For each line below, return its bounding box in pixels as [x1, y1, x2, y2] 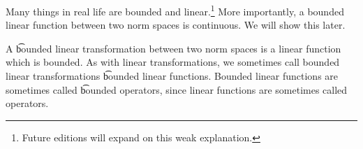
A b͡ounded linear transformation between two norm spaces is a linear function [6, 41, 341, 55]
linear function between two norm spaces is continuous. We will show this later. [6, 17, 346, 32]
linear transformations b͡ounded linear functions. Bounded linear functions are [6, 69, 339, 83]
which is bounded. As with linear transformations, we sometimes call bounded [6, 55, 340, 69]
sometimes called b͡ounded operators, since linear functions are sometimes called [6, 82, 348, 97]
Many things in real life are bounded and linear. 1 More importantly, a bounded [6, 2, 344, 18]
